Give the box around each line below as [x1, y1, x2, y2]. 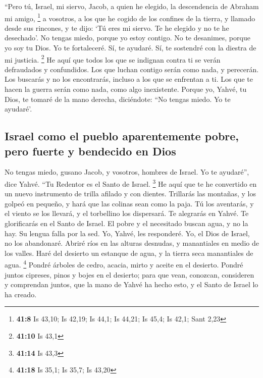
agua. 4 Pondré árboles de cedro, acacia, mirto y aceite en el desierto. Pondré [5, 258, 243, 270]
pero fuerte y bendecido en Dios [5, 143, 176, 158]
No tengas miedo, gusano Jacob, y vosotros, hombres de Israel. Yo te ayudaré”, [5, 167, 249, 177]
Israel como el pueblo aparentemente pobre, [5, 128, 239, 144]
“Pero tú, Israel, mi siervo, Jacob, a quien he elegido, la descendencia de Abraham [5, 1, 259, 11]
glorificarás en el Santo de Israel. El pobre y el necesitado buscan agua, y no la [5, 218, 248, 229]
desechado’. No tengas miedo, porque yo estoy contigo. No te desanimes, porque [5, 32, 250, 43]
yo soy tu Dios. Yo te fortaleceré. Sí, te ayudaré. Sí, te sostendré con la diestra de [5, 42, 256, 53]
